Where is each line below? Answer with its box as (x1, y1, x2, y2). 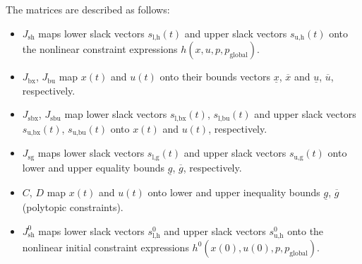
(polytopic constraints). (22, 200, 123, 215)
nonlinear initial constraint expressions (22, 239, 189, 254)
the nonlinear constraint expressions (22, 42, 178, 56)
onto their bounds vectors (159, 69, 271, 84)
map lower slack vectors (64, 107, 167, 121)
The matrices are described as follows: (6, 2, 170, 16)
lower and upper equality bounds (22, 160, 165, 174)
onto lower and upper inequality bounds (147, 184, 320, 199)
